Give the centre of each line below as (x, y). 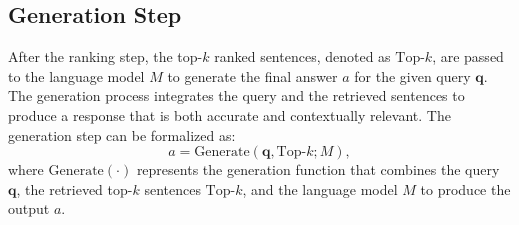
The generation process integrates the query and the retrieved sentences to (236, 95)
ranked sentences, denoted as (302, 56)
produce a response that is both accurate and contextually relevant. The (229, 114)
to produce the (465, 188)
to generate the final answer (252, 75)
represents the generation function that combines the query (318, 169)
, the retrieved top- (74, 188)
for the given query (412, 75)
